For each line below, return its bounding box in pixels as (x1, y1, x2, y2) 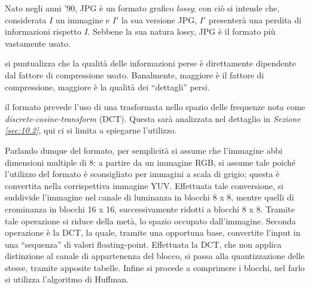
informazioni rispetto (5, 25, 81, 38)
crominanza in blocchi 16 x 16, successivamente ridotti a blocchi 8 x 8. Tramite (5, 202, 295, 215)
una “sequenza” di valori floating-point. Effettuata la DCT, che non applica (5, 238, 282, 250)
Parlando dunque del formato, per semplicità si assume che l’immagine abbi (5, 144, 282, 156)
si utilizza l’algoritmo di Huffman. (5, 273, 129, 285)
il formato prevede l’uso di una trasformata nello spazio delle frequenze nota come (5, 101, 306, 113)
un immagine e (55, 13, 110, 26)
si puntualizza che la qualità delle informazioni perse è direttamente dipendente (5, 57, 296, 69)
